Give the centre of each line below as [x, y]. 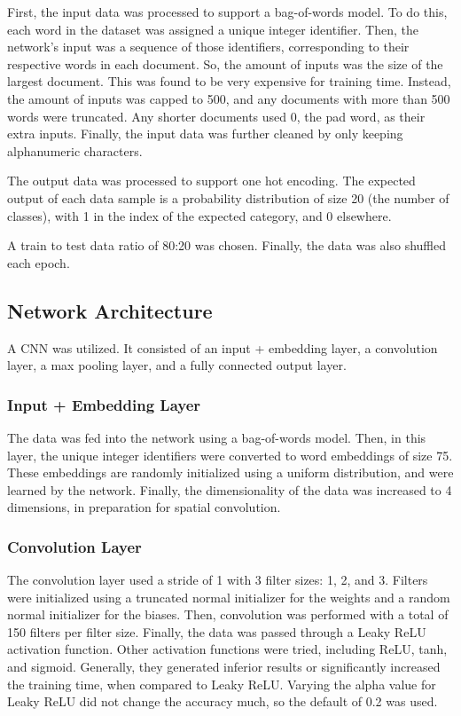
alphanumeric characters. [75, 150]
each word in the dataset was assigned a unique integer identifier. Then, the [213, 29]
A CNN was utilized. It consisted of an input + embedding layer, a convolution [223, 347]
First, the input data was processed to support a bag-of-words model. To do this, [227, 12]
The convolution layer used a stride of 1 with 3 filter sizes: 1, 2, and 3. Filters [218, 580]
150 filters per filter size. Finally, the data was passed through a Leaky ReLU [217, 631]
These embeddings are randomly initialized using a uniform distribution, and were [230, 472]
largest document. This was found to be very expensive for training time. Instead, [229, 81]
